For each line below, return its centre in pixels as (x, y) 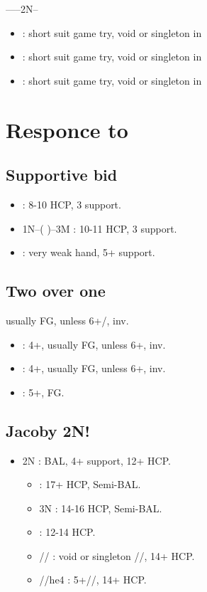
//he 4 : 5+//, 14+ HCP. (93, 580)
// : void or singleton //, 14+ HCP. (117, 555)
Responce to (67, 129)
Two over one (56, 291)
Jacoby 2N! (48, 430)
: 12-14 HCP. (67, 532)
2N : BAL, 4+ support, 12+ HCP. (96, 460)
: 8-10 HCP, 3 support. (72, 204)
